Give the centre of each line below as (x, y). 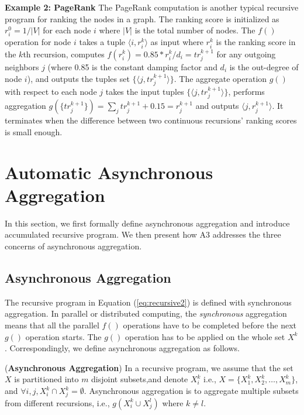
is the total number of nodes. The (195, 30)
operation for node (38, 42)
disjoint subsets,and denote (140, 379)
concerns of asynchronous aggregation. (73, 246)
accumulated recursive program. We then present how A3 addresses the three (143, 234)
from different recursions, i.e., (57, 402)
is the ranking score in (256, 42)
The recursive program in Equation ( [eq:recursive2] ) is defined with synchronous (148, 302)
